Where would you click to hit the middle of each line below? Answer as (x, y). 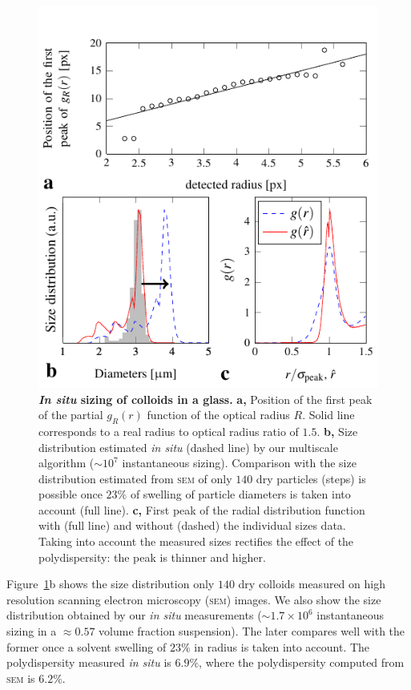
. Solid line (328, 415)
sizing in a (32, 631)
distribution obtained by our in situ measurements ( (134, 615)
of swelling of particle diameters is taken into (240, 494)
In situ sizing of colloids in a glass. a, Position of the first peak (205, 399)
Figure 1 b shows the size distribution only (111, 584)
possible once (71, 494)
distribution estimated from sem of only (135, 478)
